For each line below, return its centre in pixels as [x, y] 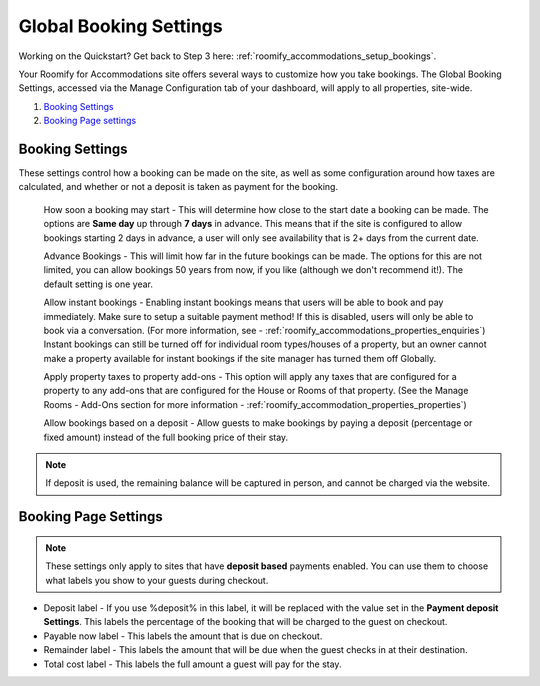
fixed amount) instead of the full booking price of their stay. [166, 437]
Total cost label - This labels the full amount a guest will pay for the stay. [192, 664]
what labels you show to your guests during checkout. [157, 580]
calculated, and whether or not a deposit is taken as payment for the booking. [178, 187]
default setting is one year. [98, 284]
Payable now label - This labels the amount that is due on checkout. [183, 636]
